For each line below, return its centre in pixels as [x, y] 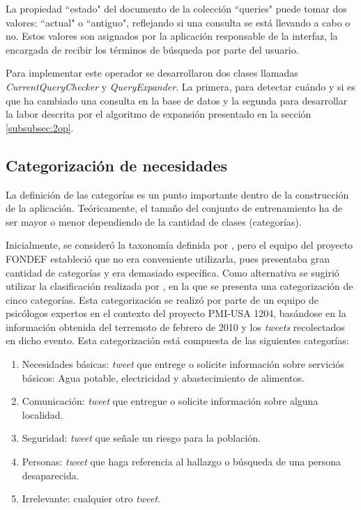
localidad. [43, 414]
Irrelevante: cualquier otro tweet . [91, 499]
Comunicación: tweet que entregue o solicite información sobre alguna [170, 401]
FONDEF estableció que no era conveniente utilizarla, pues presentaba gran [168, 258]
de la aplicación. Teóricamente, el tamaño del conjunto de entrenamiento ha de [174, 208]
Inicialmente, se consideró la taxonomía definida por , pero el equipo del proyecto [179, 245]
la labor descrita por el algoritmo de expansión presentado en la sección [159, 114]
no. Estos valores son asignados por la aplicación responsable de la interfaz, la [172, 36]
